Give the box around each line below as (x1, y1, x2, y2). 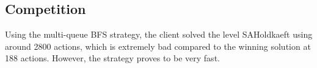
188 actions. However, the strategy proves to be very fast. (5, 52, 220, 64)
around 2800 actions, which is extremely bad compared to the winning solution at (5, 39, 311, 52)
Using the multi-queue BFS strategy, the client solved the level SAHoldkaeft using (5, 28, 313, 41)
